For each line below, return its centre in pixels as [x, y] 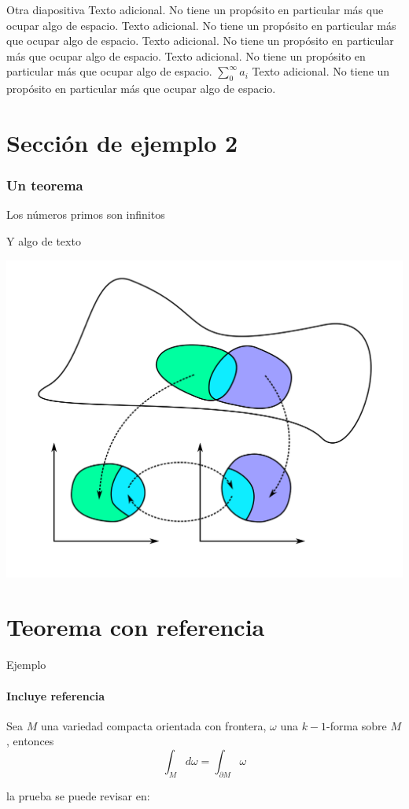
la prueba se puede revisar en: [78, 795]
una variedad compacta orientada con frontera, [153, 725]
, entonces [30, 741]
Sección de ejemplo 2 [122, 142]
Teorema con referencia [136, 627]
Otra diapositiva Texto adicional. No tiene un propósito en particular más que [195, 9]
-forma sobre [357, 725]
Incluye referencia [56, 695]
